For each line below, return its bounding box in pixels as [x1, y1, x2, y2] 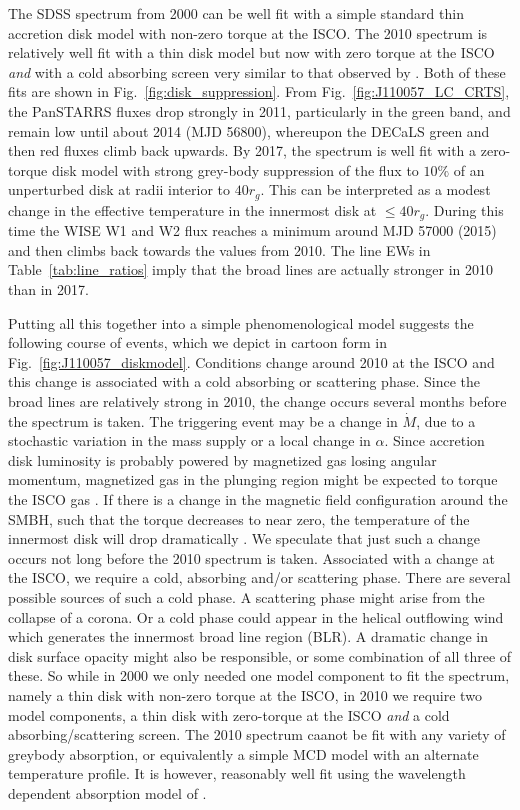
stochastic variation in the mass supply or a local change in [8, 430, 371, 451]
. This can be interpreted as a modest [260, 179, 491, 200]
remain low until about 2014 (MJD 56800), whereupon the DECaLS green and [8, 120, 490, 141]
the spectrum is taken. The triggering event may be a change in [8, 410, 398, 431]
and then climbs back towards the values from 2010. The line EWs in [8, 239, 431, 260]
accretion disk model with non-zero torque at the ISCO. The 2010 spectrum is [8, 22, 488, 43]
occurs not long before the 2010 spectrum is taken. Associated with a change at [8, 547, 495, 568]
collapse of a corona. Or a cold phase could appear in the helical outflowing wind [8, 606, 504, 627]
